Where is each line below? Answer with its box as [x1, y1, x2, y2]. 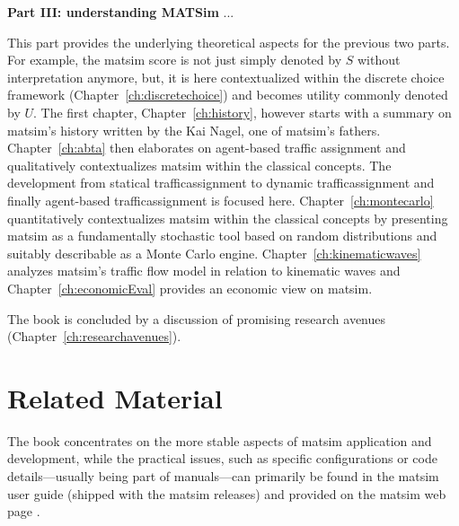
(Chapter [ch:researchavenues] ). [7, 327, 181, 346]
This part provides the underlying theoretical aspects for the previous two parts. [7, 32, 450, 51]
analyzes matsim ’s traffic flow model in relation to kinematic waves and [7, 261, 401, 280]
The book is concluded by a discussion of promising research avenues [7, 309, 386, 328]
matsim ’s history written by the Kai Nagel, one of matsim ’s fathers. [7, 120, 381, 139]
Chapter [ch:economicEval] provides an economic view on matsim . [7, 278, 373, 297]
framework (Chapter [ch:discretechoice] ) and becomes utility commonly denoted [7, 85, 448, 104]
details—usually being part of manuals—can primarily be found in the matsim [7, 467, 439, 485]
